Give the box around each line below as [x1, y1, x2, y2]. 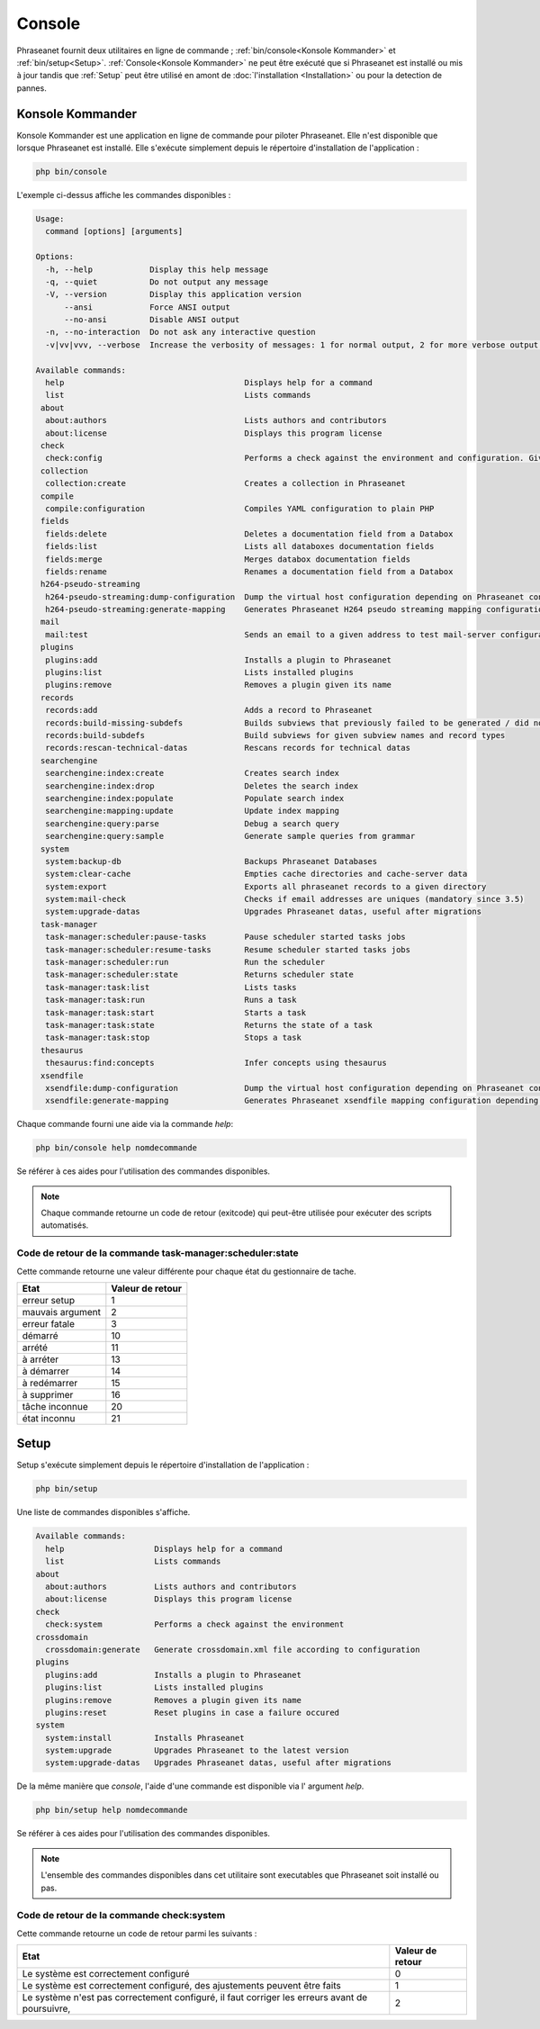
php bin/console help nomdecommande [35, 1143, 198, 1153]
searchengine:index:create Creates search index [45, 768, 340, 779]
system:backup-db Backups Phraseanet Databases [45, 856, 378, 866]
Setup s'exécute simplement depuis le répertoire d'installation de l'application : [16, 1459, 310, 1471]
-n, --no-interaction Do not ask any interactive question [45, 327, 316, 338]
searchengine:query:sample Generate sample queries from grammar [45, 831, 416, 842]
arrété [22, 1341, 49, 1354]
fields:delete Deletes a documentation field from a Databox [45, 528, 454, 539]
